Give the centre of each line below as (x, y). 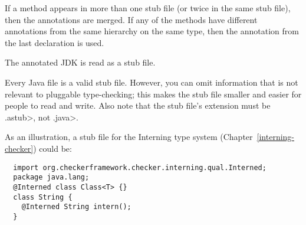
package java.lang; (51, 177)
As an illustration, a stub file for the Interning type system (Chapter (129, 137)
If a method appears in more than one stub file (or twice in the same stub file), (148, 8)
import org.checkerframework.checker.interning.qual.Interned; (140, 167)
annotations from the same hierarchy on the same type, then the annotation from (152, 31)
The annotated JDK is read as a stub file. (80, 62)
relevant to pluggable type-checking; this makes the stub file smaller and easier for (153, 94)
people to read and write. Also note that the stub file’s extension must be (138, 105)
